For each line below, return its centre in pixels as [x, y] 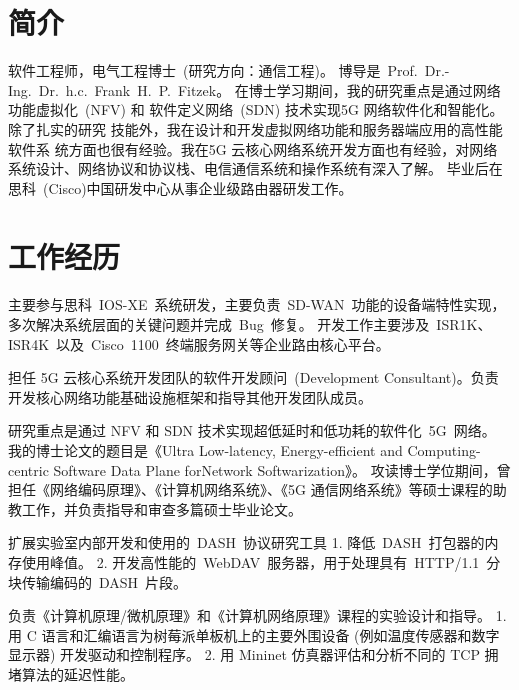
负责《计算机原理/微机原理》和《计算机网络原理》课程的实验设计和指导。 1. [257, 615]
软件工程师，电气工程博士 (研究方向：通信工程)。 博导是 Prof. [213, 70]
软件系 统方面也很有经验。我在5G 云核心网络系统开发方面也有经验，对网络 [253, 148]
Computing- [444, 449]
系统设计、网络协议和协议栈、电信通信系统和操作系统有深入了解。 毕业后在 [255, 168]
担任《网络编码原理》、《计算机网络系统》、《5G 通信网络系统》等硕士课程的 [250, 489]
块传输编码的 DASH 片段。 [98, 581]
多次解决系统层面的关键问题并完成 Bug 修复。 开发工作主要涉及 [219, 324]
